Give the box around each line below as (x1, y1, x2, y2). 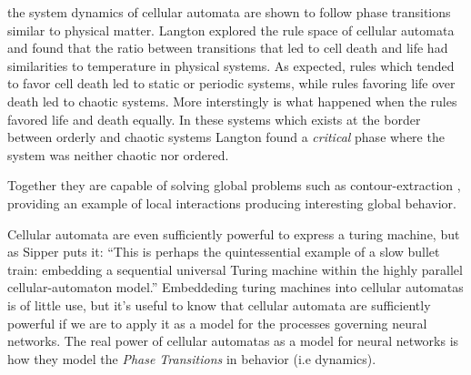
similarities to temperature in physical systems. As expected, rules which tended (7, 56, 455, 75)
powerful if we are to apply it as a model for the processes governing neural (7, 313, 427, 332)
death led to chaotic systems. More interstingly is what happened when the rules (7, 91, 457, 110)
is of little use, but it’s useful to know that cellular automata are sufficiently (7, 295, 431, 314)
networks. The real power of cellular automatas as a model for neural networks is (7, 331, 459, 350)
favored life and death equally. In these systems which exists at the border (7, 109, 421, 128)
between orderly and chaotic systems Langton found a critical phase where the (7, 127, 445, 147)
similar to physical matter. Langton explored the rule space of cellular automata (7, 20, 455, 39)
